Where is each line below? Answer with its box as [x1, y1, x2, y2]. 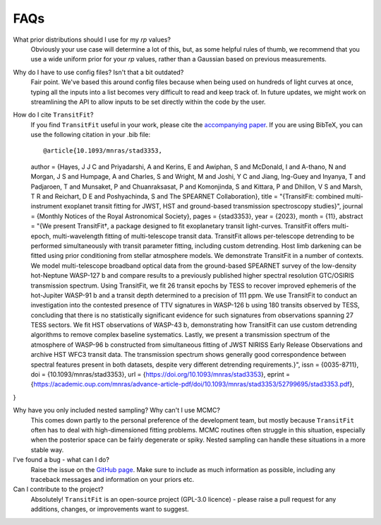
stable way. [30, 445, 64, 454]
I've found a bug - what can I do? [13, 456, 109, 464]
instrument [30, 202, 63, 211]
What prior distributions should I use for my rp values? [13, 35, 171, 44]
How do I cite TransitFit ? [13, 110, 94, 119]
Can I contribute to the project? [13, 485, 104, 494]
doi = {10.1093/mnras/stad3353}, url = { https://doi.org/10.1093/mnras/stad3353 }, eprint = [30, 370, 291, 379]
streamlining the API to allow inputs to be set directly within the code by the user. [30, 98, 266, 106]
